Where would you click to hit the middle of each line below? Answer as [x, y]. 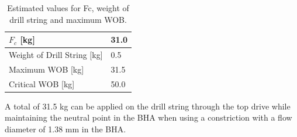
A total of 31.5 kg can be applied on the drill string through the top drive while [148, 106]
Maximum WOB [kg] [46, 69]
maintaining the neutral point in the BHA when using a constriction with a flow [148, 117]
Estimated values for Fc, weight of [68, 8]
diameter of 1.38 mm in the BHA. [65, 129]
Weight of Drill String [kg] [56, 55]
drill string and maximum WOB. [68, 19]
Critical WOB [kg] [42, 83]
